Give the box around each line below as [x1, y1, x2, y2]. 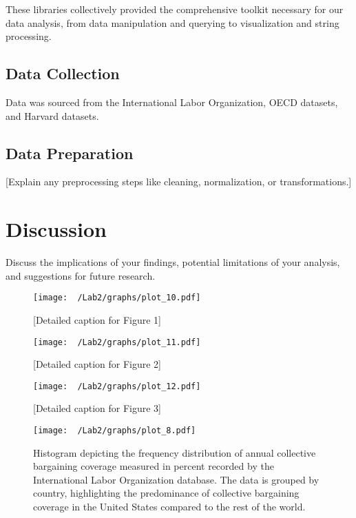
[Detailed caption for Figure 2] [33, 357, 161, 371]
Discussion [6, 215, 107, 243]
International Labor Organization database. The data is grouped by [33, 472, 320, 486]
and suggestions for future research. [6, 268, 156, 282]
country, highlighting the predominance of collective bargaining [33, 486, 300, 500]
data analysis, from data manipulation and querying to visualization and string [6, 15, 339, 30]
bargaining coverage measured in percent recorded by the [33, 459, 274, 473]
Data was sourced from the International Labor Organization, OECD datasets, [6, 94, 338, 109]
